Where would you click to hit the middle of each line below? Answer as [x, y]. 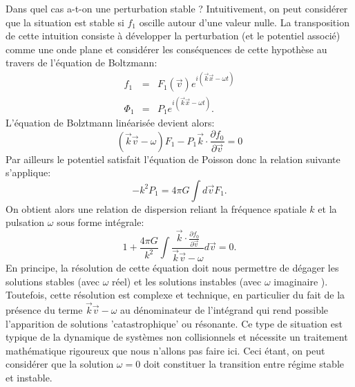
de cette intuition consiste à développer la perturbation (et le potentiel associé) [173, 36]
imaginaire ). [301, 281]
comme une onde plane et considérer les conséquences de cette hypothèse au [166, 49]
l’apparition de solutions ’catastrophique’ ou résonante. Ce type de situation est [174, 323]
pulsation [25, 222]
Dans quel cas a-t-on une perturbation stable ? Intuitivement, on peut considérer [177, 8]
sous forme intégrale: [100, 222]
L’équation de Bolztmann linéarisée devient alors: [110, 123]
